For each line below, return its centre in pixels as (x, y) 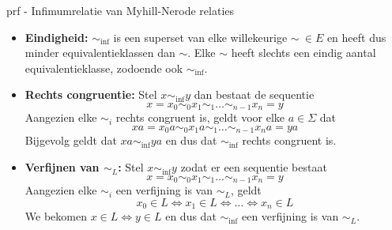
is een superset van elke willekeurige (200, 37)
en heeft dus (356, 37)
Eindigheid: (57, 37)
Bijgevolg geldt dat (71, 140)
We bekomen (56, 216)
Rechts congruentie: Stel (91, 94)
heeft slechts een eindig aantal (303, 53)
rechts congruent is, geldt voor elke (200, 117)
